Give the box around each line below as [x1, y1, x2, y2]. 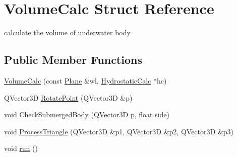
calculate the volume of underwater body [4, 27, 131, 38]
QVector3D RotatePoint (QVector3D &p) [4, 92, 133, 103]
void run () [4, 143, 38, 153]
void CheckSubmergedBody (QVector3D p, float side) [4, 109, 170, 120]
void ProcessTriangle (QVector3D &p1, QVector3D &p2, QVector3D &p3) [4, 126, 234, 136]
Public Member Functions [4, 52, 142, 67]
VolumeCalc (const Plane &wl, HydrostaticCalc [4, 75, 151, 86]
